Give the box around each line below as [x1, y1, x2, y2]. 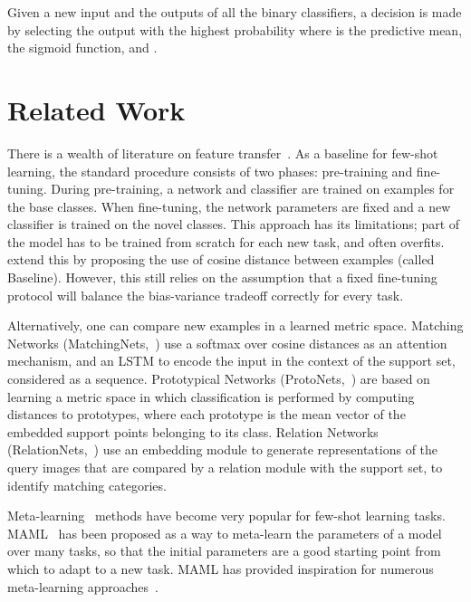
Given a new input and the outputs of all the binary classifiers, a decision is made [7, 3, 462, 21]
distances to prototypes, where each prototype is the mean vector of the [7, 405, 406, 424]
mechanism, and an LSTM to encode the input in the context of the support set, [7, 351, 456, 370]
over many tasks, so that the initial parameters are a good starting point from [7, 541, 441, 560]
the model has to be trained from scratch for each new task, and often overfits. [7, 232, 445, 251]
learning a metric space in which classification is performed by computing [7, 387, 415, 406]
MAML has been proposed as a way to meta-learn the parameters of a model [7, 523, 442, 542]
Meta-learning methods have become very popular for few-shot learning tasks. [7, 506, 446, 525]
